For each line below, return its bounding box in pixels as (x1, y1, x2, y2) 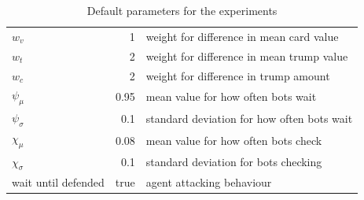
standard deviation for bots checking (145, 154, 322, 170)
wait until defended (12, 173, 105, 190)
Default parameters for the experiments (86, 2, 278, 18)
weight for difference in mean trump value (145, 47, 348, 64)
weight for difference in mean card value (145, 28, 339, 44)
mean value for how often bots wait (145, 88, 317, 105)
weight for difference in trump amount (145, 67, 330, 83)
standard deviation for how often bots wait (145, 110, 353, 127)
